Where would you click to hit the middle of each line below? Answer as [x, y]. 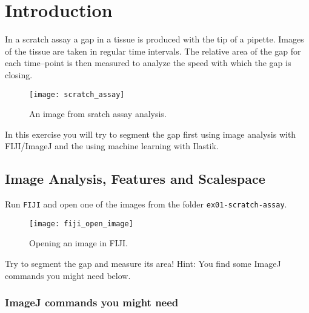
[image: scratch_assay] [77, 94]
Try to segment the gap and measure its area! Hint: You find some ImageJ [143, 264]
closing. [19, 74]
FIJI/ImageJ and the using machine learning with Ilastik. [112, 146]
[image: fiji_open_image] [81, 224]
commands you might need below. [68, 275]
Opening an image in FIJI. [78, 243]
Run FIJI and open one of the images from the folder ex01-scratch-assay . [146, 204]
